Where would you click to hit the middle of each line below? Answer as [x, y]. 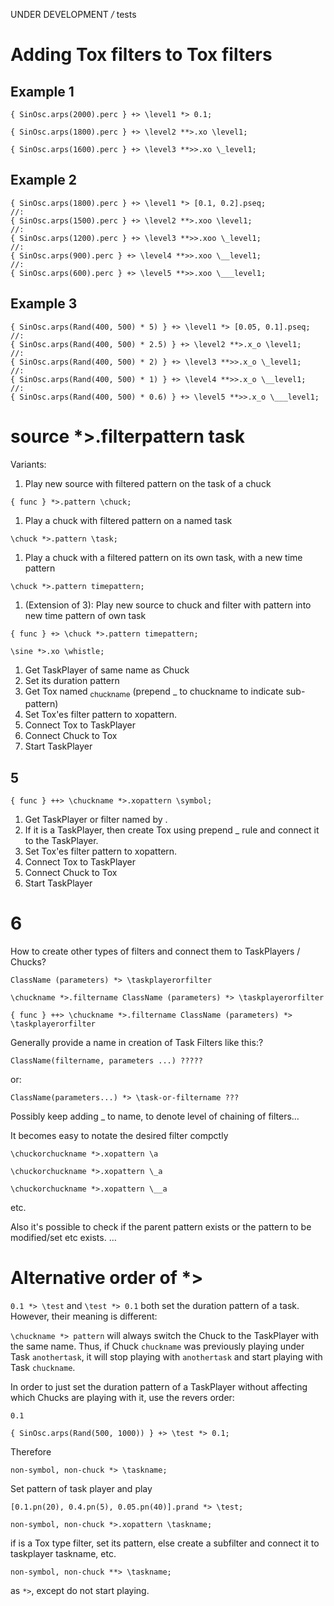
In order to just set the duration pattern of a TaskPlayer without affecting [159, 1387]
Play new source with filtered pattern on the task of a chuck [148, 483]
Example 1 [42, 91]
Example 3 [44, 304]
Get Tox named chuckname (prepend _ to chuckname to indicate [154, 692]
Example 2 [43, 180]
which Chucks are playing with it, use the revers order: [122, 1398]
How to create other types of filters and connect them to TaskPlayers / [155, 951]
